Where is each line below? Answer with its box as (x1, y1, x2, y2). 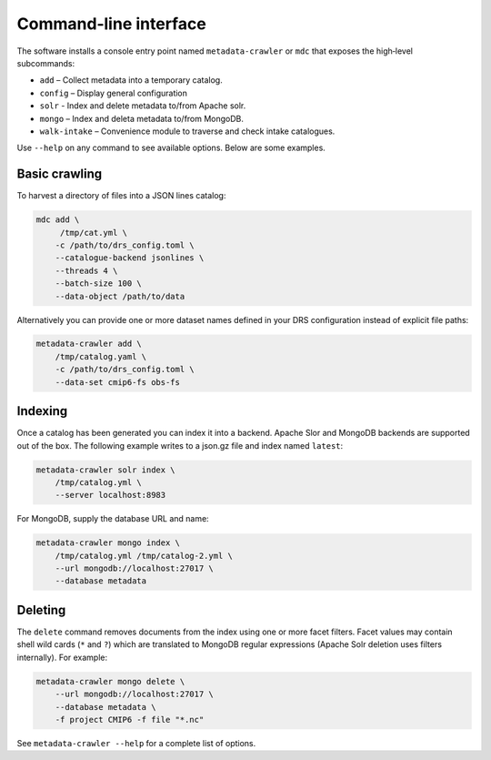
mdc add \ (35, 215, 80, 225)
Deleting (16, 602, 66, 618)
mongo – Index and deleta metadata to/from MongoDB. (39, 113, 245, 124)
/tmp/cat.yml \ (59, 228, 127, 238)
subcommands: (16, 57, 75, 68)
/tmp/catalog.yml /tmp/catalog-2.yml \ (55, 551, 234, 561)
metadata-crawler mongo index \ (35, 538, 181, 548)
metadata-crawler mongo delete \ (35, 676, 185, 686)
